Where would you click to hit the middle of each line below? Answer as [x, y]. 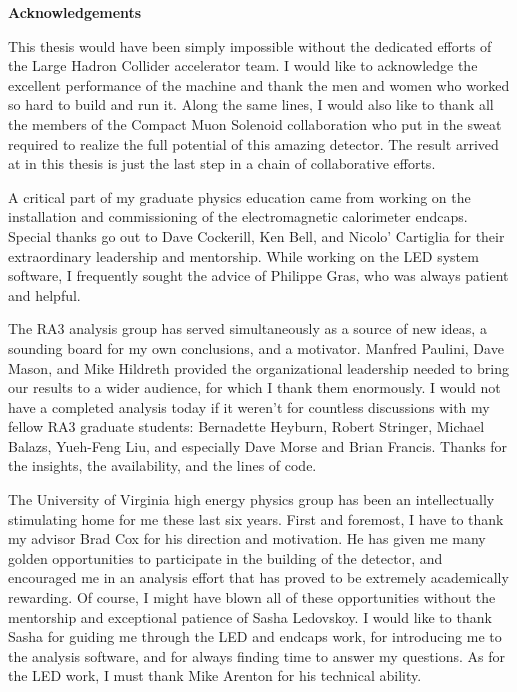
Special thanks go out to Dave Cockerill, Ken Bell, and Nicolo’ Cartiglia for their [256, 235]
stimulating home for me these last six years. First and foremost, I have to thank [256, 518]
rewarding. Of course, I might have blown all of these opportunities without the [252, 597]
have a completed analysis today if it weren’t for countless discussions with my [249, 406]
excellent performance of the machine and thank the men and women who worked [259, 84]
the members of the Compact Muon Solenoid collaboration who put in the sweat [255, 123]
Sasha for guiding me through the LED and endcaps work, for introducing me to [255, 636]
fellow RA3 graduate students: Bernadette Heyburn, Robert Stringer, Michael [246, 426]
